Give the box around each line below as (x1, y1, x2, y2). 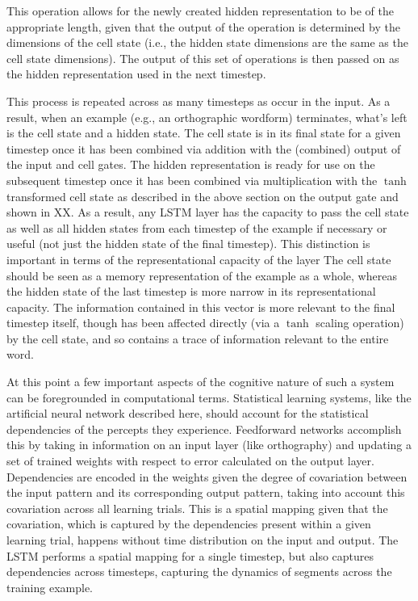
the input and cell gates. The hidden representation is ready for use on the (6, 156, 375, 173)
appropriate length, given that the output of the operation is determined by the (6, 18, 400, 35)
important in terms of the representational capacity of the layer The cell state (6, 250, 391, 267)
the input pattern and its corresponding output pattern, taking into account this (6, 484, 405, 501)
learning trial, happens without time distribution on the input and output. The (6, 532, 399, 548)
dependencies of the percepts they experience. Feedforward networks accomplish (6, 420, 402, 437)
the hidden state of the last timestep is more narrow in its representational (6, 283, 376, 300)
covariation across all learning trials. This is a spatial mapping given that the (6, 499, 388, 516)
